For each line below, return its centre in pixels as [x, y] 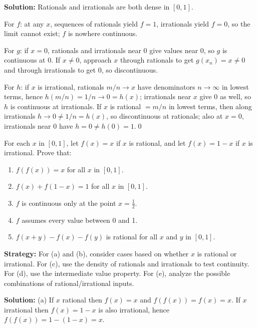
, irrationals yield [183, 23]
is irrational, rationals [71, 86]
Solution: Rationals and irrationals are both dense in [87, 7]
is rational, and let [157, 142]
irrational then [26, 309]
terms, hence [24, 96]
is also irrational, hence [134, 309]
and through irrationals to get [50, 69]
